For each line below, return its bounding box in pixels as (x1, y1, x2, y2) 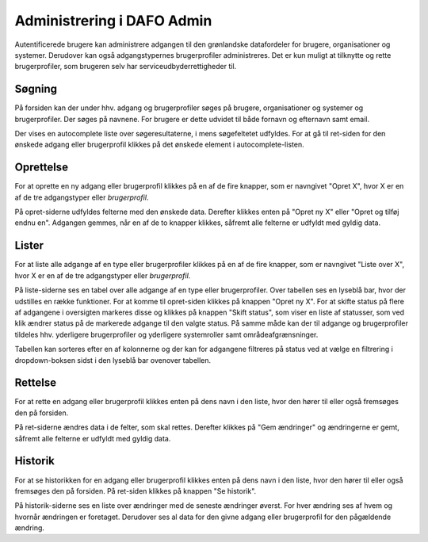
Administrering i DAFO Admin (14, 12, 212, 29)
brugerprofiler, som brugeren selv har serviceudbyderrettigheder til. (14, 62, 237, 71)
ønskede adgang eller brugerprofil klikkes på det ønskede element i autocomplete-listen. (14, 139, 304, 150)
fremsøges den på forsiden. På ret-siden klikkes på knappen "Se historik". (14, 486, 257, 495)
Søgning (14, 82, 58, 96)
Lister (14, 239, 44, 253)
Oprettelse (14, 161, 69, 174)
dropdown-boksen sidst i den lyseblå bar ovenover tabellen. (14, 355, 212, 365)
